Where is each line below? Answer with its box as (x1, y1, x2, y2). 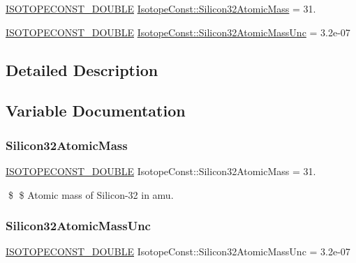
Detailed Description (6, 59, 158, 80)
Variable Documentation (6, 100, 186, 121)
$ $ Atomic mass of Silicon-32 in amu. (8, 187, 174, 202)
